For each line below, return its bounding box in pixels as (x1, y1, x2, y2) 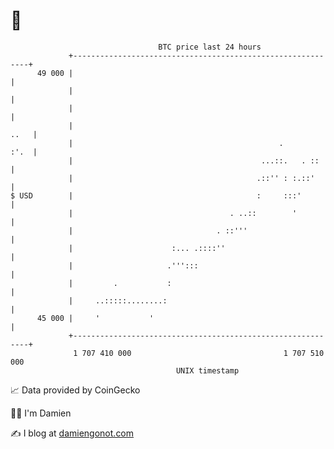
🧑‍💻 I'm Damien (10, 407, 72, 419)
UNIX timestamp (175, 365, 240, 376)
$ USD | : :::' (10, 190, 302, 201)
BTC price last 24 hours (158, 42, 262, 52)
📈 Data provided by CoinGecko (10, 384, 141, 396)
